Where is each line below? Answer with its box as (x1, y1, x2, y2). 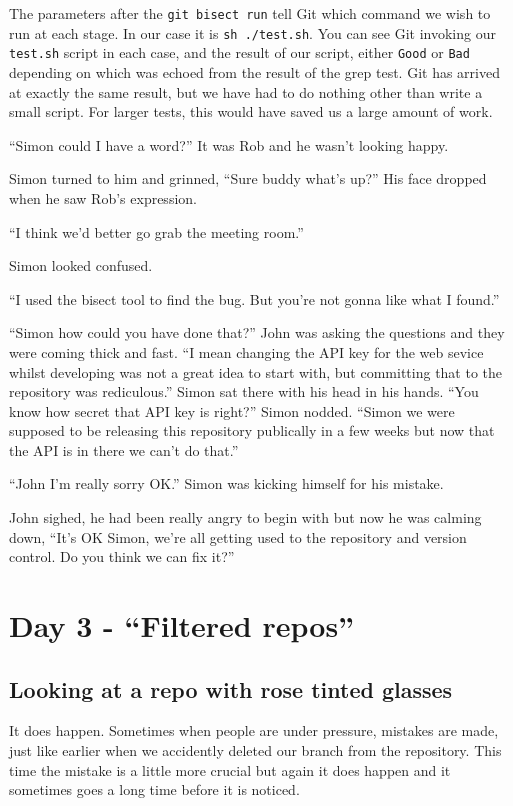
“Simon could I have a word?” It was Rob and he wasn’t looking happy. (9, 134, 449, 155)
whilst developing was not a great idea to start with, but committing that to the (9, 361, 503, 382)
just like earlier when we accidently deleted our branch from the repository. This (9, 740, 502, 761)
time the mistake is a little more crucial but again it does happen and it (9, 759, 451, 780)
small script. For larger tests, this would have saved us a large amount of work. (9, 101, 493, 122)
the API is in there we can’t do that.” (9, 439, 239, 460)
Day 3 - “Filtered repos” (9, 605, 355, 646)
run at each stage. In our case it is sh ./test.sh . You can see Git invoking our (9, 22, 496, 43)
